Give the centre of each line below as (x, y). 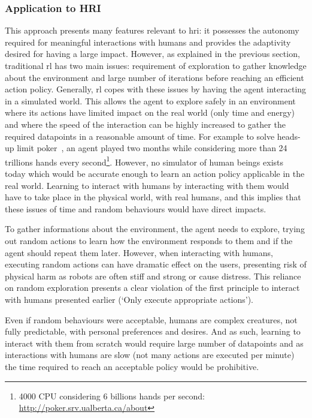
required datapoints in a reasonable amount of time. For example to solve (140, 136)
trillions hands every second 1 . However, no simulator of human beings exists (144, 161)
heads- (289, 136)
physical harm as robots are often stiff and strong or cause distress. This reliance (153, 276)
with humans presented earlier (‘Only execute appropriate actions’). (129, 299)
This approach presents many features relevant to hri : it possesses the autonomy (152, 30)
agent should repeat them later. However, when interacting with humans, (139, 252)
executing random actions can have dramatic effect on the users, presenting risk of (156, 264)
